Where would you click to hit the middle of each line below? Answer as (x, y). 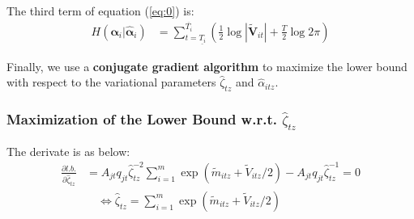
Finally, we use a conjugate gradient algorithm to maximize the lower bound (207, 66)
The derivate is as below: (68, 151)
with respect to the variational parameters (111, 82)
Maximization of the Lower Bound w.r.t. (142, 119)
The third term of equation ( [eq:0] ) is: (100, 11)
